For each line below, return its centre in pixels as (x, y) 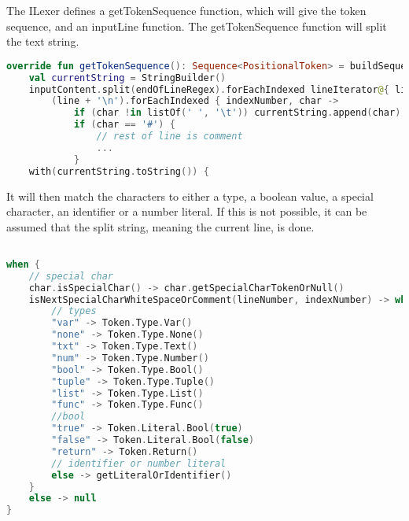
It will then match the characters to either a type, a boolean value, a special (190, 196)
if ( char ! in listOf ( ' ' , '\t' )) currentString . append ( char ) (237, 113)
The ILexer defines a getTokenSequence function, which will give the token (186, 10)
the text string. (43, 41)
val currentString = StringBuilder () (127, 78)
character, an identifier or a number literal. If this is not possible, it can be (187, 211)
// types (74, 311)
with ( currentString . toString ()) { (119, 171)
